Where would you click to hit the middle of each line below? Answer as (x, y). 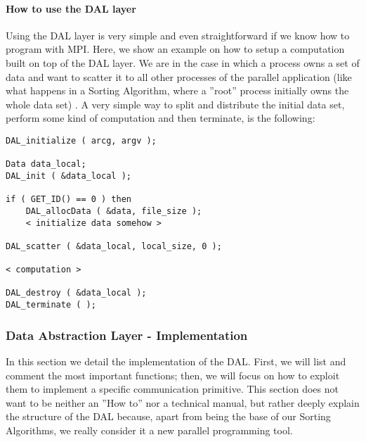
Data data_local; (46, 164)
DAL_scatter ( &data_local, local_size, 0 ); (114, 246)
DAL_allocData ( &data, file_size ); (114, 211)
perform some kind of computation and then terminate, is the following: (161, 118)
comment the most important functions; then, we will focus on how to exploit (173, 375)
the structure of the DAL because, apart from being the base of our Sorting (168, 416)
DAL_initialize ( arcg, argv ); (81, 140)
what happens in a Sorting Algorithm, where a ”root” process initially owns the (177, 90)
